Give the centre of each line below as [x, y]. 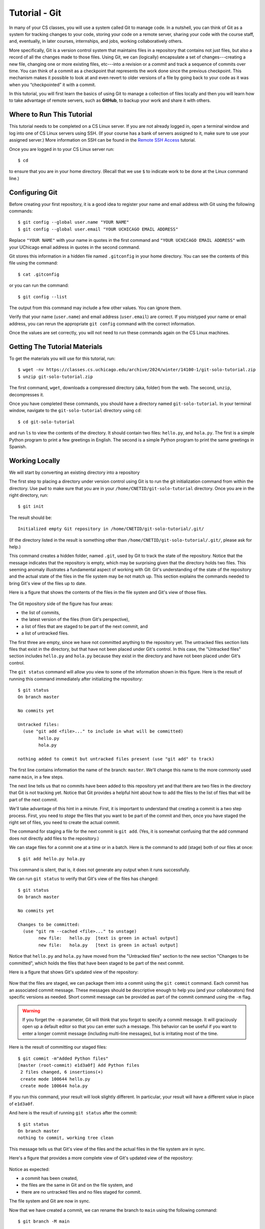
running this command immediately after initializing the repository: [76, 679]
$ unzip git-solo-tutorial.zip [55, 377]
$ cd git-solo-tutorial [46, 422]
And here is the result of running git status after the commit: [73, 1113]
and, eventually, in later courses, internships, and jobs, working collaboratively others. [96, 41]
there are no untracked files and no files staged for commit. [81, 1192]
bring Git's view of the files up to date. [48, 583]
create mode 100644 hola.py [54, 1086]
